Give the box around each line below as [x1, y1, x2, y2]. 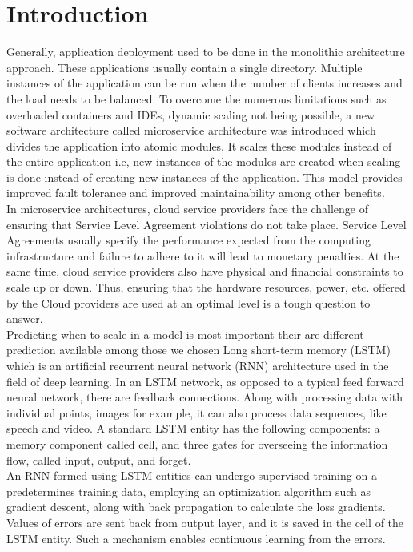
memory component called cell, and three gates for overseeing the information [6, 435, 388, 452]
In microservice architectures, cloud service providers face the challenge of [6, 200, 369, 217]
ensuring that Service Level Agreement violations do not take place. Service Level [6, 216, 407, 232]
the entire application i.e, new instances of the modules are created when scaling [6, 153, 401, 170]
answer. [6, 310, 43, 327]
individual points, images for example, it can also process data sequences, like [6, 404, 387, 421]
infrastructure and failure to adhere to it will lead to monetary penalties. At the [6, 247, 399, 264]
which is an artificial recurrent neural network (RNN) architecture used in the [6, 357, 389, 373]
